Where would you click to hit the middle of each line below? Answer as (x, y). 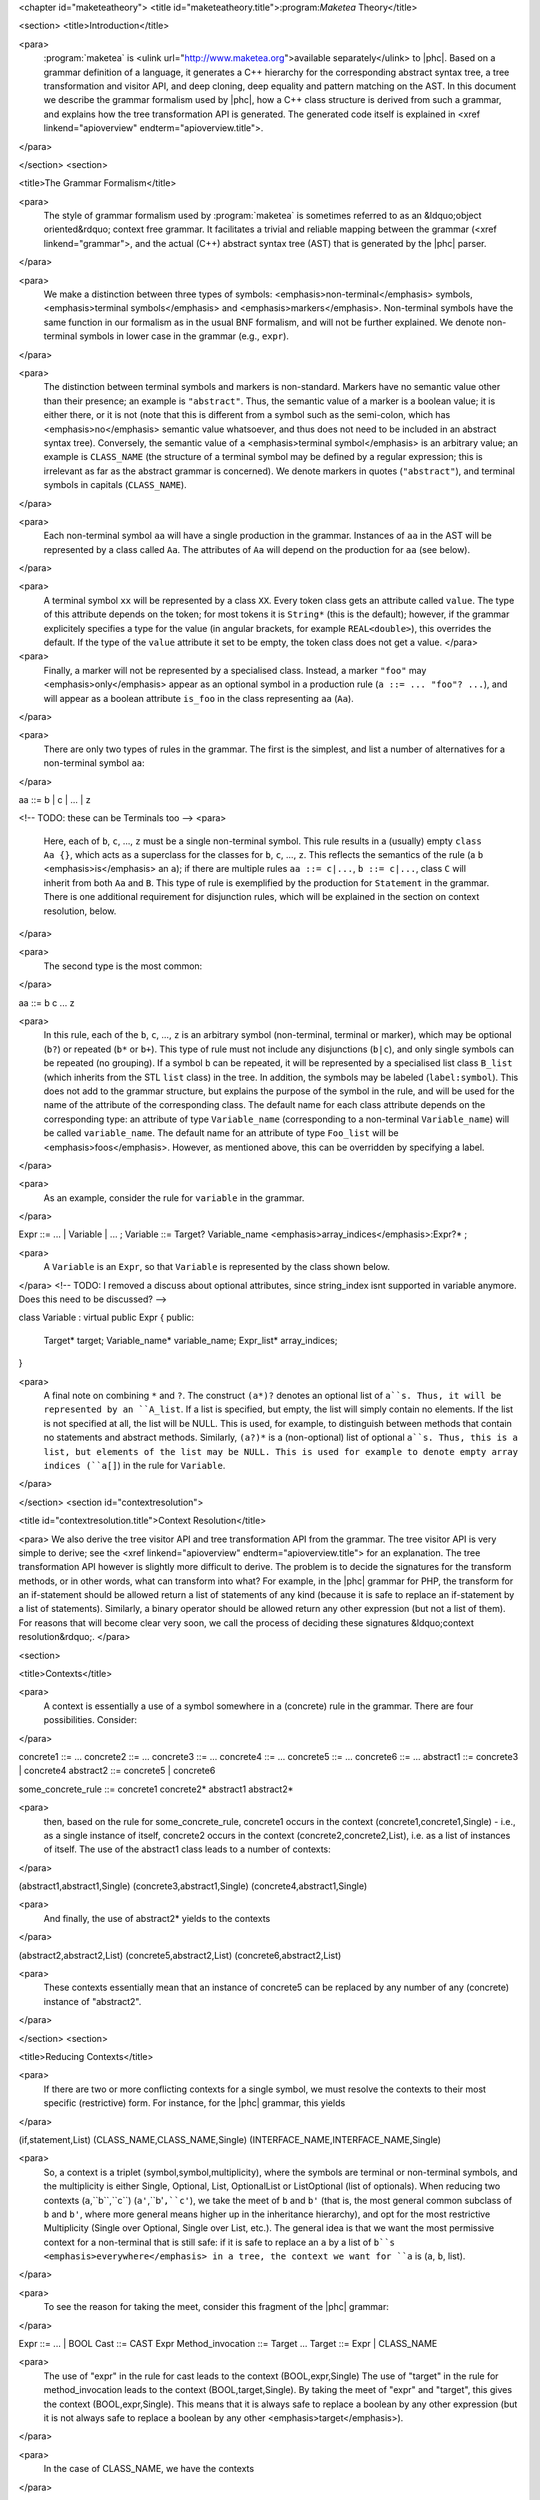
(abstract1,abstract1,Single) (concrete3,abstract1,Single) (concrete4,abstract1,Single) (193, 1886)
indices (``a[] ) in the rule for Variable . (134, 1465)
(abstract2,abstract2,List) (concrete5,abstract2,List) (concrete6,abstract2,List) (180, 1955)
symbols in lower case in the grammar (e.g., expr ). (184, 336)
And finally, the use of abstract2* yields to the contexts (157, 1918)
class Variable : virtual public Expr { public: (106, 1317)
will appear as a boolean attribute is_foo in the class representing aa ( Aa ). (198, 698)
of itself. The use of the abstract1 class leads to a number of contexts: (187, 1849)
